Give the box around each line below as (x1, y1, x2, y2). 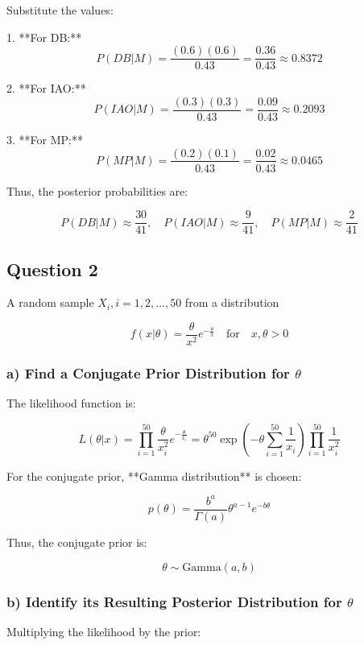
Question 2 (6, 256, 98, 281)
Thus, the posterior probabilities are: (6, 182, 188, 199)
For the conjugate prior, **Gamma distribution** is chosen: (6, 467, 302, 484)
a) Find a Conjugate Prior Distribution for (6, 363, 290, 382)
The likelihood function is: (6, 395, 136, 411)
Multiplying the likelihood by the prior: (6, 622, 201, 639)
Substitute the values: (6, 2, 114, 18)
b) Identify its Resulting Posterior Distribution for (6, 591, 342, 611)
